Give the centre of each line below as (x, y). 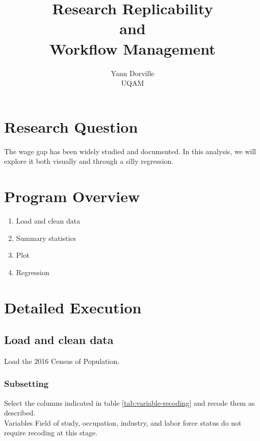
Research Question (71, 126)
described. (20, 413)
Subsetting (27, 384)
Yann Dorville (133, 73)
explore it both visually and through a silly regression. (89, 161)
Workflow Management (133, 48)
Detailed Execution (73, 307)
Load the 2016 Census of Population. (62, 361)
